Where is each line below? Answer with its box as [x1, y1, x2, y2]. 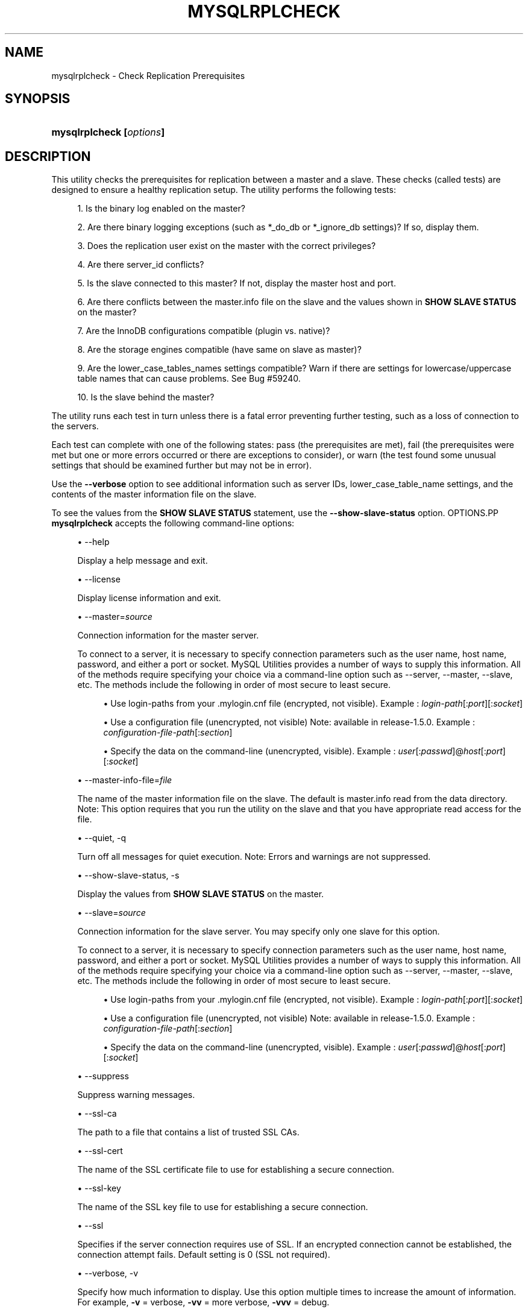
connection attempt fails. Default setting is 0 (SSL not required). [77, 1249, 330, 1260]
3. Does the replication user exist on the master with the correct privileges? [77, 241, 376, 251]
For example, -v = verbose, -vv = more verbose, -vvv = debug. [77, 1297, 330, 1308]
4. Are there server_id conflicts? [77, 259, 204, 270]
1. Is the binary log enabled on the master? [77, 203, 245, 214]
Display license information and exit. [77, 593, 221, 604]
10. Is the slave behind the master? [77, 392, 215, 403]
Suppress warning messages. [77, 1090, 195, 1100]
